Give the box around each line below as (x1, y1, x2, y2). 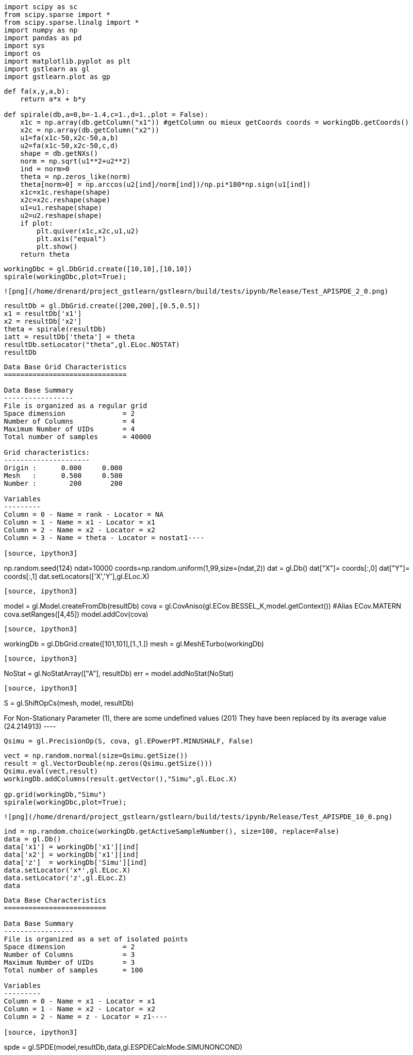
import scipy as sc (4, 3, 78, 11)
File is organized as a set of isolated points (4, 935, 188, 943)
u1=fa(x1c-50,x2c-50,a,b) (20, 134, 119, 142)
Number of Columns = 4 (4, 417, 135, 425)
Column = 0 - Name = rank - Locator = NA (4, 511, 164, 518)
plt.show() (36, 243, 78, 250)
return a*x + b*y (20, 95, 86, 103)
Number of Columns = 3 (4, 951, 135, 958)
